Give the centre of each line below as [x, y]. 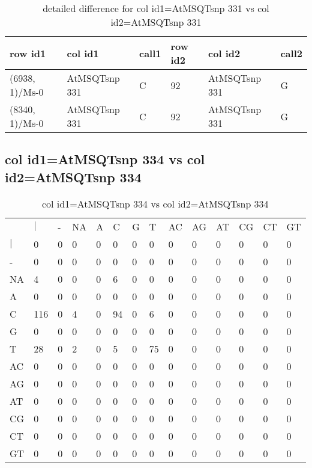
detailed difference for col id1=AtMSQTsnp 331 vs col [156, 8]
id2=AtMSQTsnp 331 [156, 22]
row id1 [28, 53]
